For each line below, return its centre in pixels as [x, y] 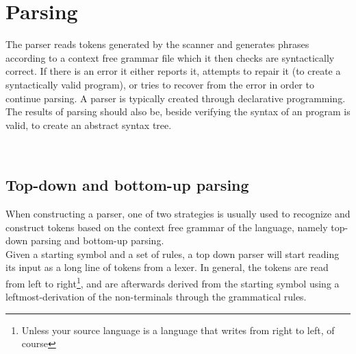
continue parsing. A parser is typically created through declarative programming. [176, 98]
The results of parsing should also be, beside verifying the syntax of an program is [178, 111]
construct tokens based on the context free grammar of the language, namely [167, 227]
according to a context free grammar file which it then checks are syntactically [170, 57]
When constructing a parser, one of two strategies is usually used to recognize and [178, 214]
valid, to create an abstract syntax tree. [89, 125]
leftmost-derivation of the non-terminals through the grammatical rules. [156, 297]
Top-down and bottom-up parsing [127, 185]
